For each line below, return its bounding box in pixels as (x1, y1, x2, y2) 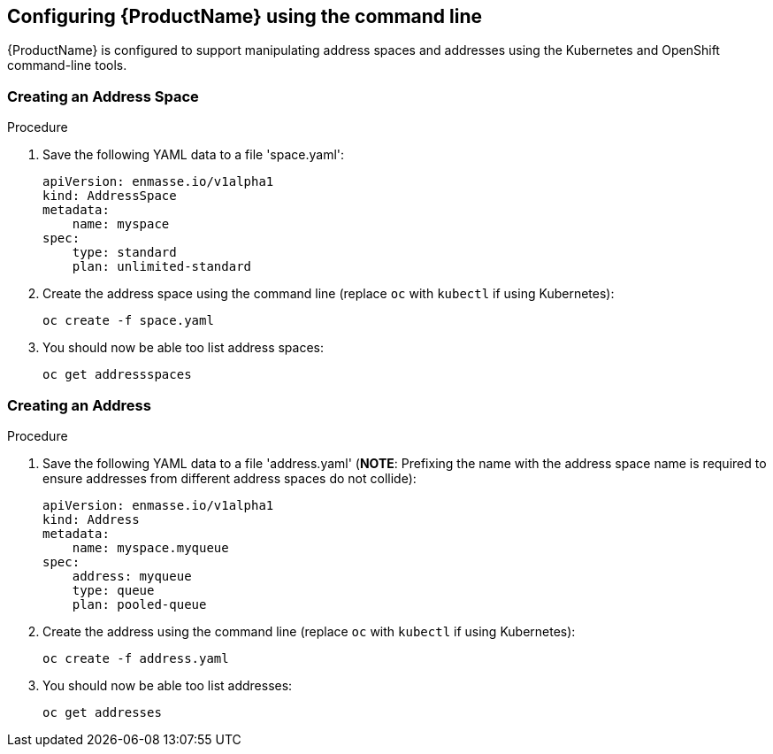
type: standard (72, 245, 177, 260)
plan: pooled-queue (72, 596, 207, 612)
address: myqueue (72, 568, 192, 583)
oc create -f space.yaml (42, 313, 214, 328)
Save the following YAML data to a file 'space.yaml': (42, 147, 345, 163)
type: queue (72, 582, 155, 597)
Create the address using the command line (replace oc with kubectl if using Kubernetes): (42, 623, 576, 639)
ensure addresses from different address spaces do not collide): (42, 470, 417, 486)
